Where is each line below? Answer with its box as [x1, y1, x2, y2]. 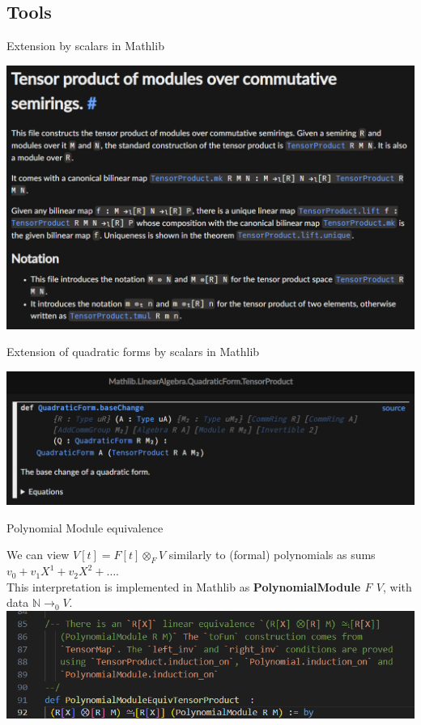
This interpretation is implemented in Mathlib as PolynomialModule [6, 578, 361, 595]
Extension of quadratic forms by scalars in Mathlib [6, 343, 260, 360]
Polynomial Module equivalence [6, 519, 164, 536]
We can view [6, 546, 70, 563]
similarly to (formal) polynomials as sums [168, 546, 376, 563]
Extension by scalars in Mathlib [6, 37, 164, 54]
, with [383, 578, 412, 595]
